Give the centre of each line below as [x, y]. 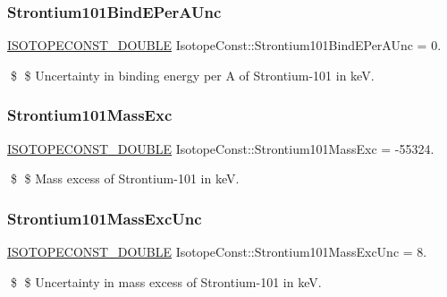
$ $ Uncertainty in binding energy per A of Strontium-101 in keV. [192, 75]
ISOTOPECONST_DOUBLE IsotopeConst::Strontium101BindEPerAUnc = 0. [224, 45]
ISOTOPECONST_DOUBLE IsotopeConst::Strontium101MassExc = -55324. [221, 148]
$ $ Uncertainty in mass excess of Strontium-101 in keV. [166, 281]
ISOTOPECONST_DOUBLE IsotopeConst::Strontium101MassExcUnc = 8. [217, 252]
